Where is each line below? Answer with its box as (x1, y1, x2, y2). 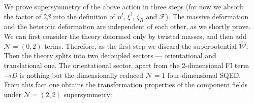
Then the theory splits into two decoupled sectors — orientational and (4, 50, 216, 61)
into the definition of (53, 11, 115, 21)
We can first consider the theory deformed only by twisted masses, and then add (4, 31, 247, 41)
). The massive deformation (165, 11, 249, 21)
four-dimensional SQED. (167, 69, 241, 80)
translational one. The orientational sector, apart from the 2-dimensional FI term (4, 60, 249, 70)
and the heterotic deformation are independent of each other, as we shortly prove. (4, 21, 251, 32)
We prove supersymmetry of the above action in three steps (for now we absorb (4, 1, 244, 11)
